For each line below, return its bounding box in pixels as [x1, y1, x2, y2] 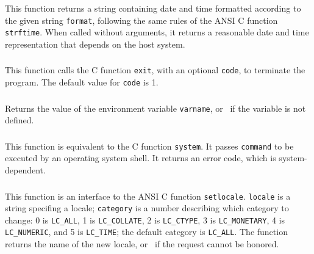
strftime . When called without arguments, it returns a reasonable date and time [5, 26, 309, 38]
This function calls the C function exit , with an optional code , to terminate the [5, 64, 305, 76]
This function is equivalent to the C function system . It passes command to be [5, 139, 294, 152]
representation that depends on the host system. [5, 37, 185, 50]
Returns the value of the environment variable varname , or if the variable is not [5, 101, 306, 114]
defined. [5, 114, 34, 126]
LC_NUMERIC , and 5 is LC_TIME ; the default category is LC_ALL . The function [5, 225, 288, 238]
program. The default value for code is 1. [5, 76, 159, 88]
